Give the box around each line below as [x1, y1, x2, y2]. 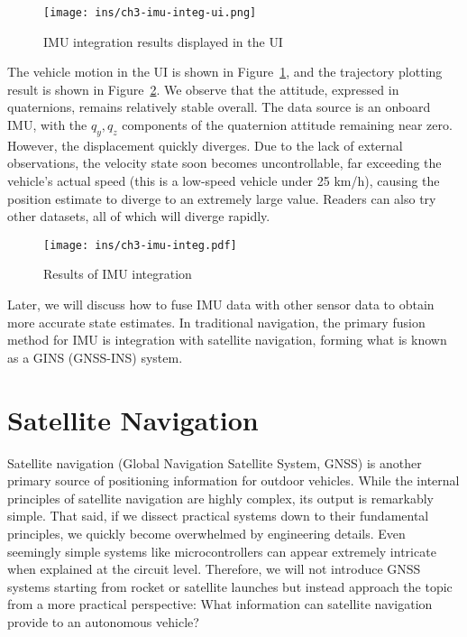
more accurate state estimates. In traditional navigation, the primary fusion [7, 312, 426, 331]
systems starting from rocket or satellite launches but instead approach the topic [7, 577, 453, 595]
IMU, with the [7, 115, 87, 134]
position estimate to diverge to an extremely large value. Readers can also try [7, 189, 436, 208]
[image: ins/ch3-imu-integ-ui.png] [43, 6, 257, 19]
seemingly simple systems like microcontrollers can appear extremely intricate [7, 541, 436, 560]
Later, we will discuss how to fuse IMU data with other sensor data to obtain [7, 295, 435, 314]
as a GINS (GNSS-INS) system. [7, 347, 183, 366]
